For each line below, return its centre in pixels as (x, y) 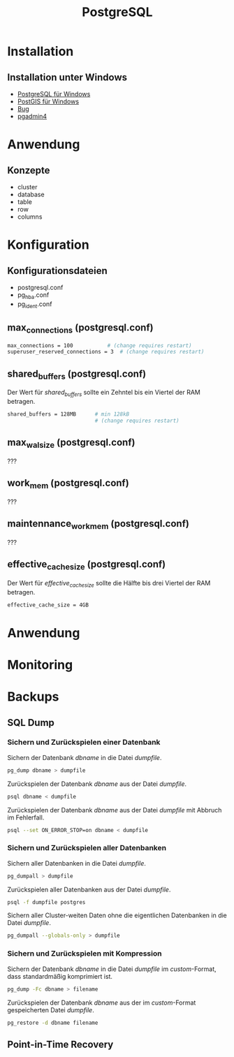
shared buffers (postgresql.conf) (77, 374)
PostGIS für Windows (48, 101)
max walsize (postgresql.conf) (71, 444)
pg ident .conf (35, 305)
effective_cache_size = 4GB (48, 605)
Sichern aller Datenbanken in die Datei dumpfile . (77, 863)
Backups (33, 697)
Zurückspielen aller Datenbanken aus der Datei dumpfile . (89, 889)
